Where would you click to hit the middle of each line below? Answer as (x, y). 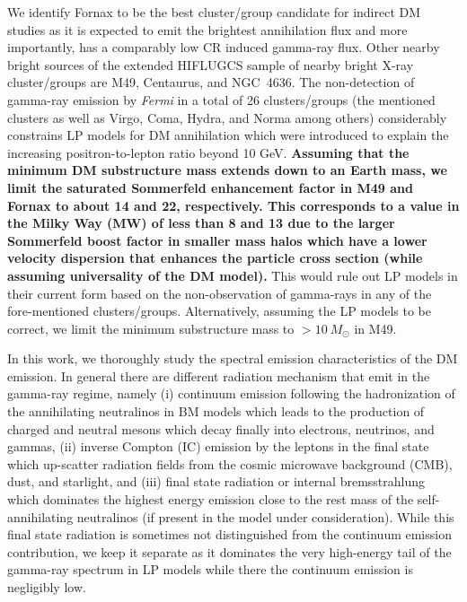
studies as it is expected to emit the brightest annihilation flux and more (207, 29)
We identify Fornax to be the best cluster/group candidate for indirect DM (214, 12)
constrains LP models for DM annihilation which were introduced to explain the (228, 135)
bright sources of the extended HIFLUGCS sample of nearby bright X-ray (211, 64)
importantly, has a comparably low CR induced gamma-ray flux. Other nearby (224, 47)
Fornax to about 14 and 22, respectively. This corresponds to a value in (233, 205)
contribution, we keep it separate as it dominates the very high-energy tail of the (229, 551)
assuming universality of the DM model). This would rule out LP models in (233, 275)
